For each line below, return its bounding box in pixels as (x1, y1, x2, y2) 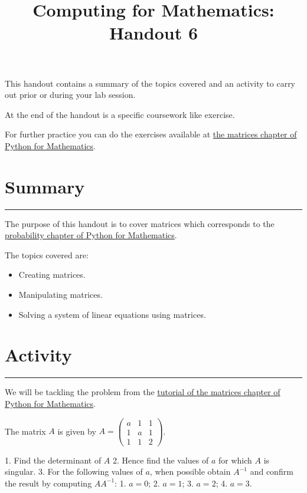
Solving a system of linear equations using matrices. (18, 308, 206, 320)
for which (218, 453, 252, 466)
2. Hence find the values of (113, 453, 209, 466)
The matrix (5, 425, 46, 437)
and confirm (250, 465, 293, 478)
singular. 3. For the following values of (5, 465, 143, 478)
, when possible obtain (149, 465, 231, 478)
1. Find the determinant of (5, 453, 102, 466)
